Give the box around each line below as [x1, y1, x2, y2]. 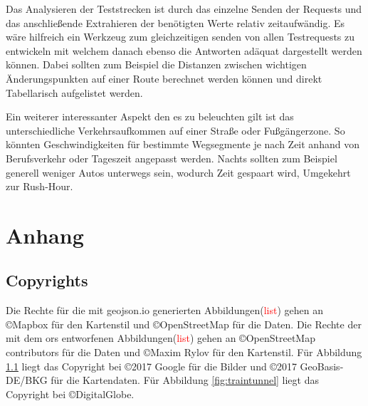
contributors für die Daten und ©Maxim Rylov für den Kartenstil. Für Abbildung [6, 345, 362, 360]
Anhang [6, 220, 84, 249]
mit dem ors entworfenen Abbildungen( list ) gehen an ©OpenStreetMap [6, 330, 315, 345]
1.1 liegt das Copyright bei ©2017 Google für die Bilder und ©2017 [6, 358, 297, 373]
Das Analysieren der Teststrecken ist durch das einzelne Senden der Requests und [6, 1, 362, 16]
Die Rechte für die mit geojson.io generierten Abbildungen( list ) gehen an [6, 303, 323, 318]
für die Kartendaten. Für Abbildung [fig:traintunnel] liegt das [51, 373, 319, 387]
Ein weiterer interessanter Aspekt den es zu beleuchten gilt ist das [6, 109, 294, 124]
